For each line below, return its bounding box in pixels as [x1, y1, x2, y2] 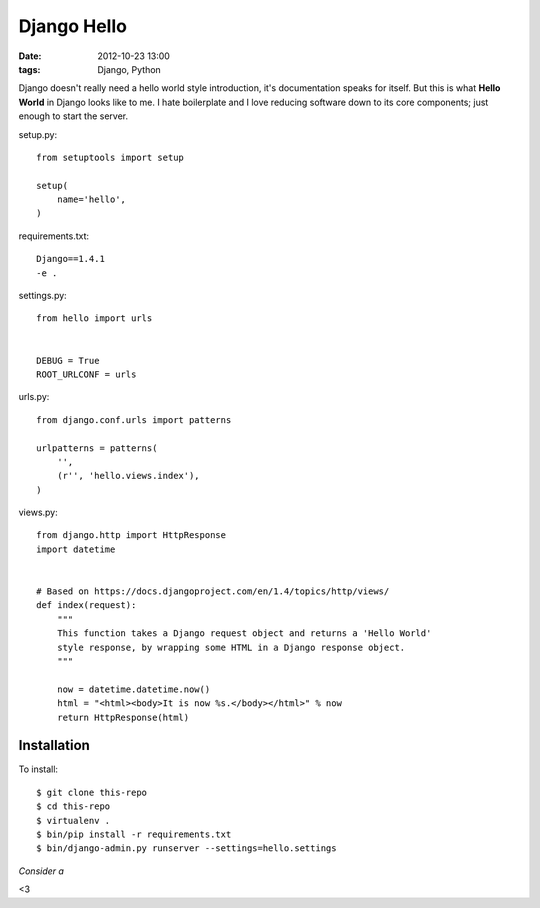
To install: [18, 763, 59, 775]
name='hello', [56, 194, 127, 205]
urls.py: [18, 391, 50, 403]
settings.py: [18, 290, 67, 302]
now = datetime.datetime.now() [56, 683, 211, 695]
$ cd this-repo [36, 801, 111, 812]
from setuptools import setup [36, 151, 185, 163]
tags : [18, 63, 41, 75]
